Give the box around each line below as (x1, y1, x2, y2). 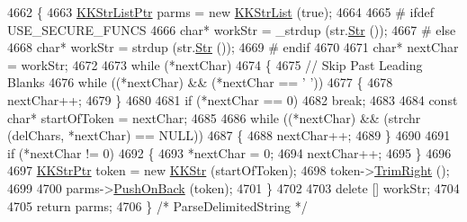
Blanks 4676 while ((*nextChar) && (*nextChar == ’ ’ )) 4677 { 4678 (7, 73, 393, 92)
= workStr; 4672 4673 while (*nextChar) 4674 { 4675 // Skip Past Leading (7, 55, 423, 74)
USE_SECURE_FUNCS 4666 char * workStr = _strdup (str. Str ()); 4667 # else (7, 20, 456, 39)
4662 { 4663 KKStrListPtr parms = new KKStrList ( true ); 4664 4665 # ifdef (7, 3, 434, 21)
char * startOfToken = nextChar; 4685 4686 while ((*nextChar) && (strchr (7, 108, 421, 127)
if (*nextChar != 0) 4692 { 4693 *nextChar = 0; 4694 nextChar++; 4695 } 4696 (7, 143, 452, 162)
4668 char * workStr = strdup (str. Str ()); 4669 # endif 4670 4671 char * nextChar (7, 38, 459, 57)
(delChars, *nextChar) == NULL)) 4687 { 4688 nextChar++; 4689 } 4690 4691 (7, 126, 451, 145)
